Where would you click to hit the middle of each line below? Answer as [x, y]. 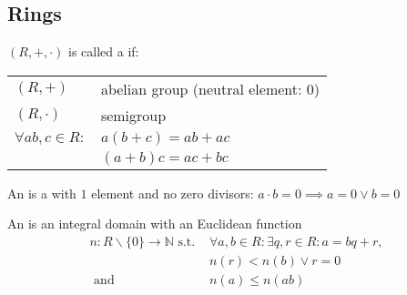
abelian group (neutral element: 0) [210, 88]
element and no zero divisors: [173, 193]
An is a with [42, 193]
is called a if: [104, 51]
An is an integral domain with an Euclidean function [155, 224]
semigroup [133, 115]
